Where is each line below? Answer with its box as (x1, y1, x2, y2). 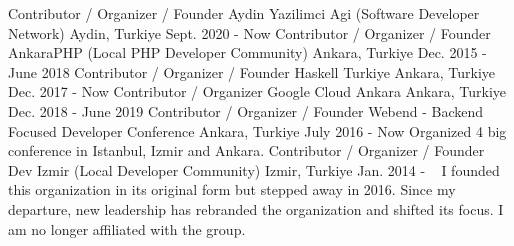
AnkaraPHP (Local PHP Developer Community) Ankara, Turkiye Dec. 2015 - (8, 42, 487, 63)
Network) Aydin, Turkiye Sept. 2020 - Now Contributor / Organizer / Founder (8, 22, 491, 43)
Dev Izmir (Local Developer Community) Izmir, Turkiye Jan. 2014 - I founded (8, 159, 500, 180)
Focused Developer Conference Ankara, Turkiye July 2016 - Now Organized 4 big (8, 120, 507, 141)
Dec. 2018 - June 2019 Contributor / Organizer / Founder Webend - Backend (8, 100, 484, 121)
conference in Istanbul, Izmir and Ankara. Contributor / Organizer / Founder (8, 140, 485, 161)
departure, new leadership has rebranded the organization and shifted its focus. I (8, 198, 504, 219)
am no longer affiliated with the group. (8, 218, 246, 239)
